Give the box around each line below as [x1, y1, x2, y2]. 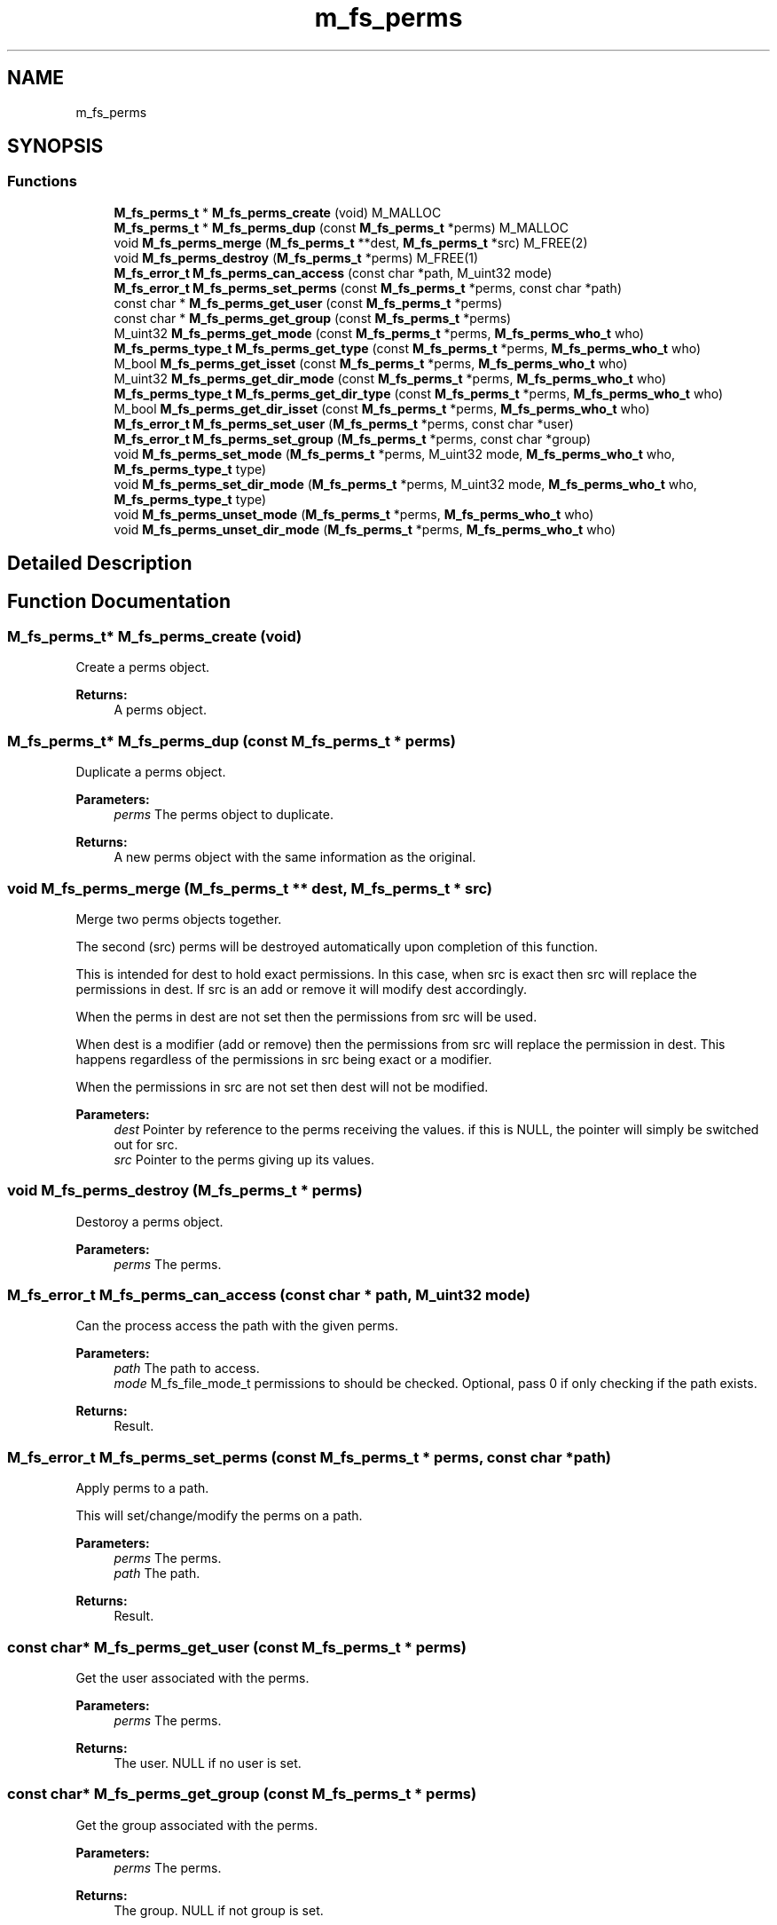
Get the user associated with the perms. [75, 1669, 310, 1685]
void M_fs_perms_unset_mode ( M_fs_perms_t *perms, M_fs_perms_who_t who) [114, 506, 594, 522]
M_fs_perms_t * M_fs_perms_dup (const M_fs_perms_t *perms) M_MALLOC [114, 219, 569, 235]
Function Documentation [7, 589, 231, 612]
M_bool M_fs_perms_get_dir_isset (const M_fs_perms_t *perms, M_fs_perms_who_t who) [114, 400, 650, 416]
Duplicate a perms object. [75, 764, 226, 780]
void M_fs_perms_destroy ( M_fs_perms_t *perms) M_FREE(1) [114, 249, 479, 265]
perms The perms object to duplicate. [114, 807, 334, 823]
